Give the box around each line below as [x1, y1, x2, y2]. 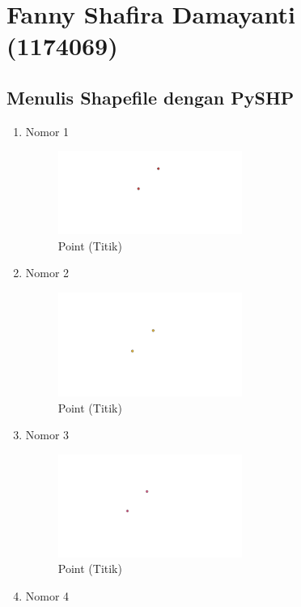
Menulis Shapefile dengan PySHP [6, 84, 295, 109]
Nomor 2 [25, 264, 70, 281]
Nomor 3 [25, 426, 70, 443]
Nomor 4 [25, 588, 70, 605]
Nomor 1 [25, 122, 70, 139]
